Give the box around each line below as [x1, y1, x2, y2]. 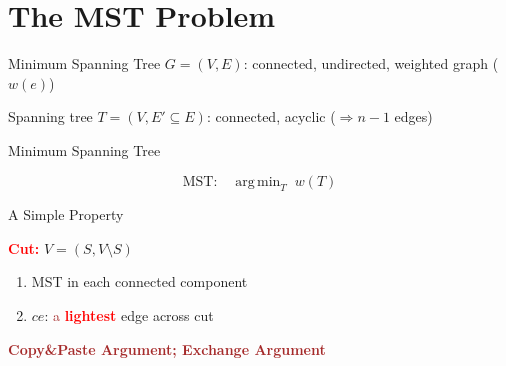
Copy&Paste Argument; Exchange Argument [8, 338, 326, 359]
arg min [235, 174, 281, 189]
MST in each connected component [31, 271, 248, 292]
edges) [394, 106, 433, 127]
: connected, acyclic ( [206, 106, 336, 127]
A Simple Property [8, 204, 124, 225]
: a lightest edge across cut [44, 305, 214, 326]
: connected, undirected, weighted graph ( [243, 53, 499, 74]
